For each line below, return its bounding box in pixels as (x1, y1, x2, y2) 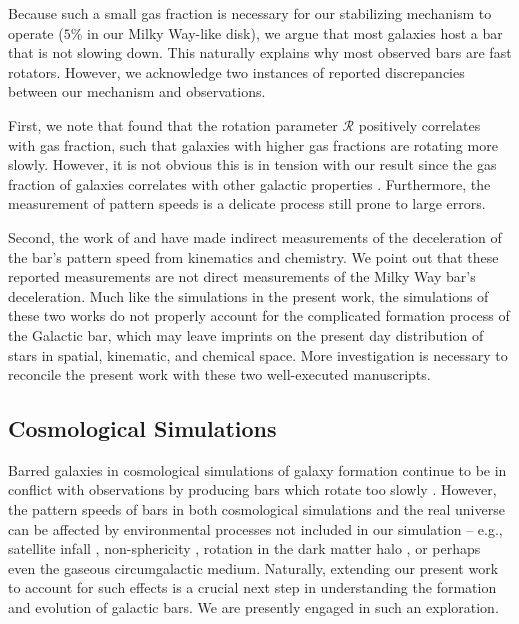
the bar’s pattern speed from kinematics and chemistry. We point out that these (8, 246, 499, 267)
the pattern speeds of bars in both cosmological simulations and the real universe (8, 499, 505, 520)
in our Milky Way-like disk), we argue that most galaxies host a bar (86, 22, 503, 43)
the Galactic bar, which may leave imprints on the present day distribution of (8, 324, 484, 345)
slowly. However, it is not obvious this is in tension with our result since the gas (8, 154, 497, 175)
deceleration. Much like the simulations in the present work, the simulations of (8, 285, 489, 306)
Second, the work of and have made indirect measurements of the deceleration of (8, 226, 502, 247)
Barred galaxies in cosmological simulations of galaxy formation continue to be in (8, 459, 507, 480)
